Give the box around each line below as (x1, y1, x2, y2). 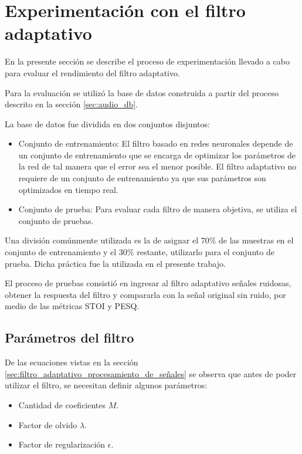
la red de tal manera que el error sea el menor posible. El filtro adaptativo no (18, 160, 297, 172)
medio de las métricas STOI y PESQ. (5, 300, 140, 312)
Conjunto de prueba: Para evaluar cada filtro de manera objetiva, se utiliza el (18, 203, 297, 215)
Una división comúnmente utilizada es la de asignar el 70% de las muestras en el (5, 234, 294, 246)
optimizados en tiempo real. (18, 183, 118, 195)
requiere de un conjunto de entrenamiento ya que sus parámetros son (18, 172, 266, 184)
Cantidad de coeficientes (18, 398, 106, 411)
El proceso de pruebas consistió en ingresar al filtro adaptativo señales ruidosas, (5, 277, 291, 289)
